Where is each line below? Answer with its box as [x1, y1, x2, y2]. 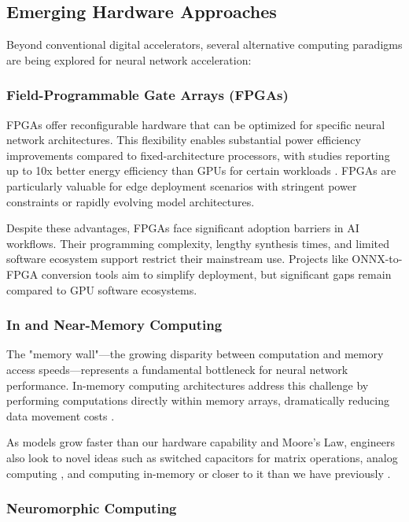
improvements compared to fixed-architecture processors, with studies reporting [6, 146, 390, 163]
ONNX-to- [352, 250, 403, 267]
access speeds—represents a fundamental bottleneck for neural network [6, 361, 348, 377]
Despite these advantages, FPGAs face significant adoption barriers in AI [6, 220, 359, 236]
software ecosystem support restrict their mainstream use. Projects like [6, 250, 348, 267]
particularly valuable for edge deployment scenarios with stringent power [6, 177, 357, 194]
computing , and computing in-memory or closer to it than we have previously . [6, 465, 391, 481]
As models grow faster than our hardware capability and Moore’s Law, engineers [6, 434, 395, 450]
